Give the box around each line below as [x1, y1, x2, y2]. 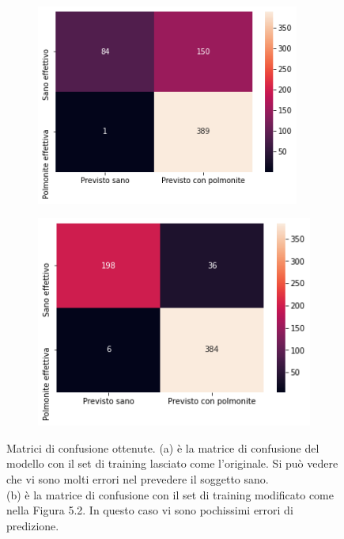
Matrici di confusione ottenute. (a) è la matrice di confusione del [6, 439, 319, 456]
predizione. [6, 517, 59, 533]
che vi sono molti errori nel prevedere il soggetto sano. [6, 471, 269, 487]
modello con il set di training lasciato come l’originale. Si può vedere [6, 455, 338, 472]
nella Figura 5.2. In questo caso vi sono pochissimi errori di [6, 502, 293, 518]
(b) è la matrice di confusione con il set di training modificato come [6, 486, 334, 503]
